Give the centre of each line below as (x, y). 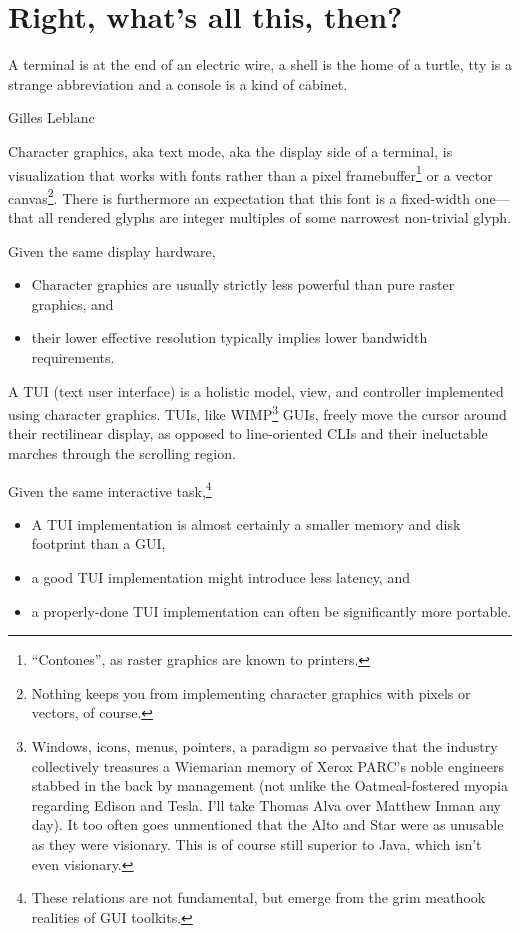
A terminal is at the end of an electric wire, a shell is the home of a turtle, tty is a (260, 64)
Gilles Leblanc (51, 117)
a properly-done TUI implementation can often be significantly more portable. (271, 610)
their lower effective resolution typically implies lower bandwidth (229, 337)
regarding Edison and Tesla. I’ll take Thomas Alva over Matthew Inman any (266, 804)
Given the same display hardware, (112, 250)
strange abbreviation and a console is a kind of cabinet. (178, 83)
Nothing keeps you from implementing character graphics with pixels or (251, 692)
